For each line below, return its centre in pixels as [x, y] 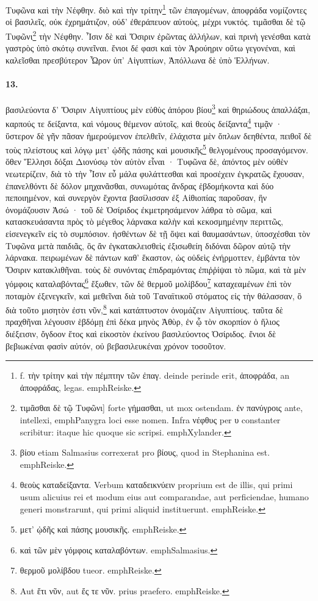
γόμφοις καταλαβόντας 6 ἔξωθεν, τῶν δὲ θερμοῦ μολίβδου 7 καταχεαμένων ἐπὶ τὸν [149, 283]
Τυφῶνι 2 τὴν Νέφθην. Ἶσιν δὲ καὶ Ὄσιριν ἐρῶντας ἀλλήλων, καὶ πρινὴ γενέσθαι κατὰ [158, 35]
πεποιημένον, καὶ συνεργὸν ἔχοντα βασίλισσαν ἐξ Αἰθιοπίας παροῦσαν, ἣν [136, 198]
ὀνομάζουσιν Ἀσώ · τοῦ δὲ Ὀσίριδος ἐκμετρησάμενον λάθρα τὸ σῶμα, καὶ [139, 209]
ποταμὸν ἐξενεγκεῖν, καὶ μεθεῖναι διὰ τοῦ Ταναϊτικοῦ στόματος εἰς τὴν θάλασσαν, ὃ [154, 295]
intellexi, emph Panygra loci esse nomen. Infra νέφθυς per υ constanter [150, 420]
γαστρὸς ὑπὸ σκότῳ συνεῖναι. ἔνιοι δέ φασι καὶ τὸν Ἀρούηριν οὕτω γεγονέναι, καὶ [150, 48]
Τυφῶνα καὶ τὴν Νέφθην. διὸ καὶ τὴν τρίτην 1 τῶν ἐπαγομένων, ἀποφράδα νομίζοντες [156, 9]
